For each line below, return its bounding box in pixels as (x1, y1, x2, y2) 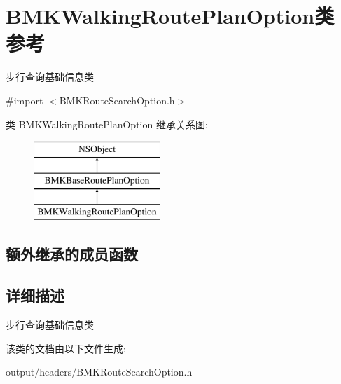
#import (6, 92, 43, 107)
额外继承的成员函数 (6, 243, 138, 265)
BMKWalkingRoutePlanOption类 (6, 1, 335, 30)
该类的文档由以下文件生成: (6, 341, 126, 355)
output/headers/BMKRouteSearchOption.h (6, 364, 193, 379)
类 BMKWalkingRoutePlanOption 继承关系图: (6, 116, 208, 131)
